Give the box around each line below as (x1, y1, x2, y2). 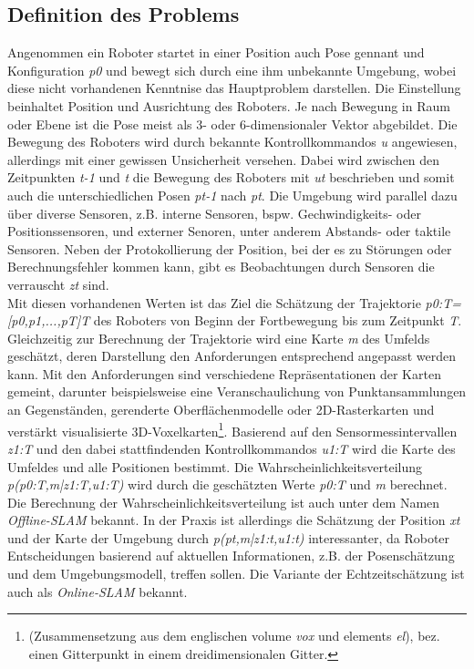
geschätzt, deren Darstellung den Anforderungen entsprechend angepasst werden (7, 346, 456, 365)
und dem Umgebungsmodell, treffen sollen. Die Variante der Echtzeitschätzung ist (7, 564, 465, 583)
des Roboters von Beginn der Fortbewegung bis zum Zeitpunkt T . (93, 311, 462, 330)
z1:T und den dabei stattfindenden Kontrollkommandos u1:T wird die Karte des (7, 438, 456, 458)
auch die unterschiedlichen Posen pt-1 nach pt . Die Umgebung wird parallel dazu (7, 185, 458, 204)
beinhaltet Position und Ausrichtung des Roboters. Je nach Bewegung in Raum (7, 96, 450, 115)
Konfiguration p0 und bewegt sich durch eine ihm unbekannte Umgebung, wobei (7, 60, 457, 79)
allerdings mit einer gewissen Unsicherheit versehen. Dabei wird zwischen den (7, 149, 440, 169)
